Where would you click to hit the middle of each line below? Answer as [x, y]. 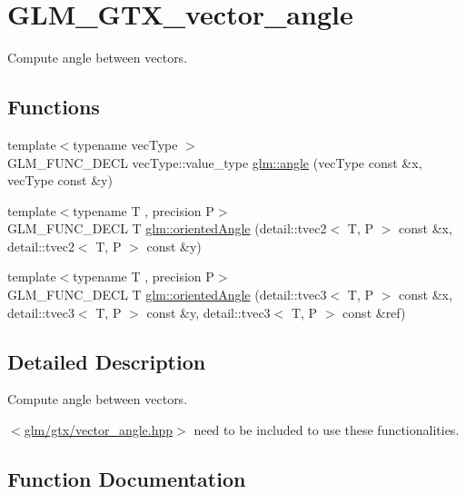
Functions [54, 107]
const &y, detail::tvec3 [208, 312]
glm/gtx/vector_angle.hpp [99, 430]
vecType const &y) [60, 180]
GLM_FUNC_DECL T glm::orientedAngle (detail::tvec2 [167, 228]
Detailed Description [107, 361]
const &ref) [374, 312]
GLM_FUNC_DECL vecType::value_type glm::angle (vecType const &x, [215, 162]
